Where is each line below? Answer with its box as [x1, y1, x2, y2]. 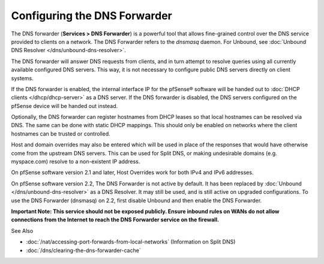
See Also [11, 227, 34, 234]
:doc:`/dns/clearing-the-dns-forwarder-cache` [26, 247, 141, 254]
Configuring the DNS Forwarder [11, 9, 172, 22]
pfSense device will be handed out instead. [11, 102, 118, 109]
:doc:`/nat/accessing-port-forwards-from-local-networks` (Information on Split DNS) [26, 238, 236, 245]
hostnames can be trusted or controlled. [11, 130, 110, 137]
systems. [11, 74, 34, 82]
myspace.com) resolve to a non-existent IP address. [11, 158, 140, 165]
